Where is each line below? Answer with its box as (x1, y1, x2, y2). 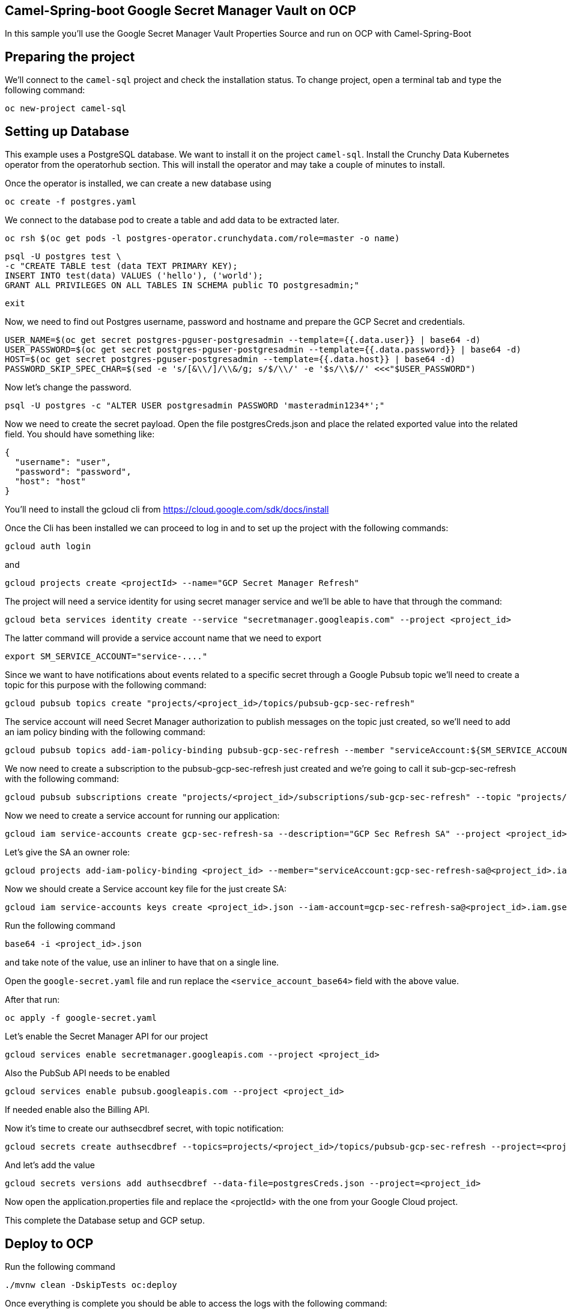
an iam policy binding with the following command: (5, 727, 205, 738)
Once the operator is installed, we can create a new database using (5, 178, 271, 189)
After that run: (5, 994, 60, 1005)
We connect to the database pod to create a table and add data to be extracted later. (5, 215, 339, 226)
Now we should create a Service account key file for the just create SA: (5, 884, 287, 895)
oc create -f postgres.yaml (5, 197, 137, 207)
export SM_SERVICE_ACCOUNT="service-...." (5, 651, 208, 662)
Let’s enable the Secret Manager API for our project (5, 1031, 208, 1042)
